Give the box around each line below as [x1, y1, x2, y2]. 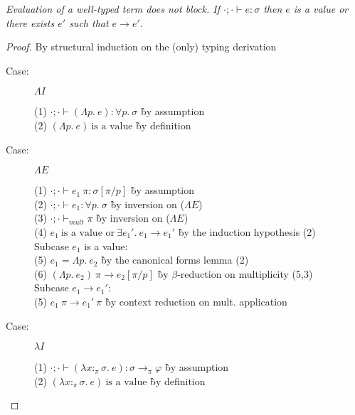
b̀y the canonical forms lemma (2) [101, 252, 249, 267]
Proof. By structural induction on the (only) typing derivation [6, 39, 277, 54]
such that [69, 15, 109, 30]
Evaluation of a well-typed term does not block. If [6, 1, 220, 16]
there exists [6, 15, 55, 30]
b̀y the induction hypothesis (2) [178, 224, 316, 239]
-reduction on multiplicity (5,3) [177, 266, 313, 281]
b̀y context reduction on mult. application [105, 293, 287, 308]
